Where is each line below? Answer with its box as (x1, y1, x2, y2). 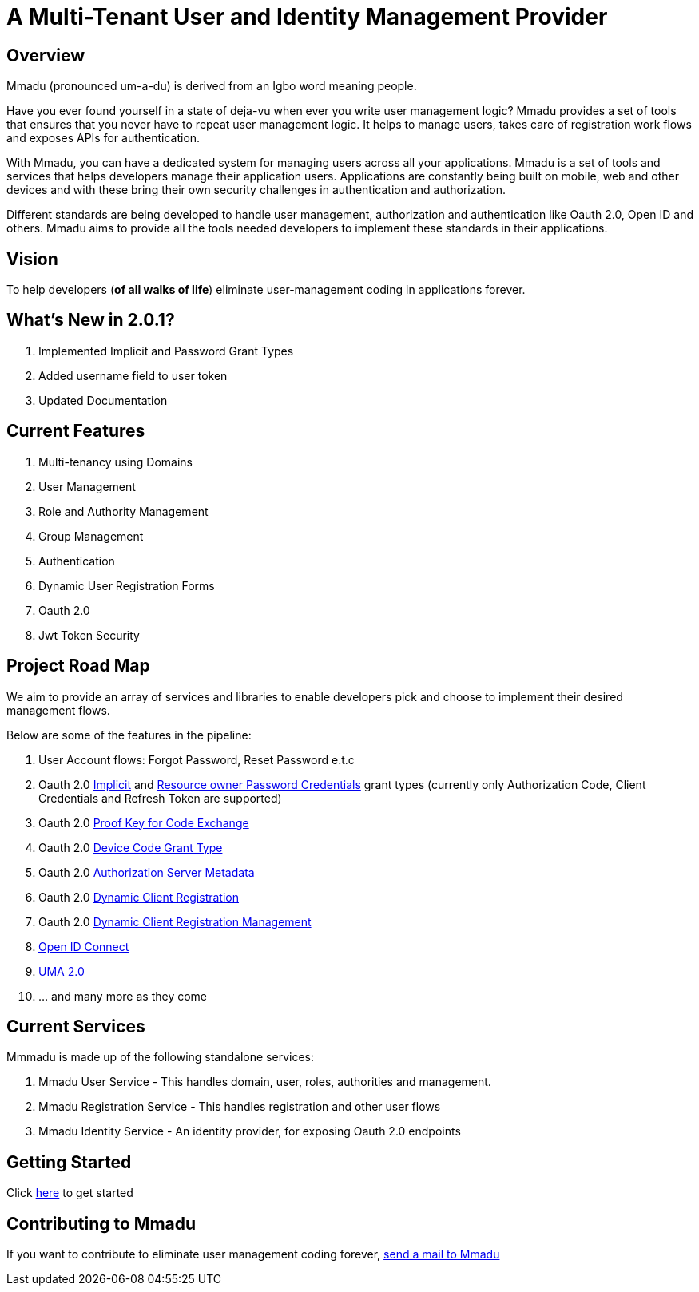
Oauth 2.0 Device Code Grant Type (38, 840, 223, 854)
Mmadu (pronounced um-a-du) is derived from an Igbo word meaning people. (6, 79, 417, 93)
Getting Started (6, 1151, 132, 1172)
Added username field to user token (38, 368, 228, 382)
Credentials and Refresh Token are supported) (38, 791, 282, 805)
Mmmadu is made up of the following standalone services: (6, 1050, 314, 1064)
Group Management (38, 529, 144, 543)
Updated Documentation (38, 393, 168, 407)
